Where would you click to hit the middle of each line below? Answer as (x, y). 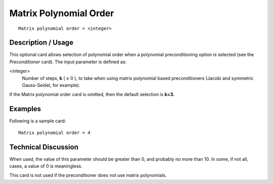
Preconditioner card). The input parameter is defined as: (68, 62)
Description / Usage (41, 43)
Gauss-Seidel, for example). (51, 85)
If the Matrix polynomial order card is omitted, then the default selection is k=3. (92, 95)
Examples (25, 109)
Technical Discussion (44, 147)
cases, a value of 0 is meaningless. (46, 166)
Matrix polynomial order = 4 (54, 132)
